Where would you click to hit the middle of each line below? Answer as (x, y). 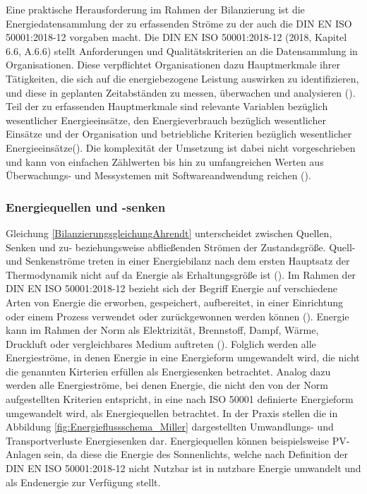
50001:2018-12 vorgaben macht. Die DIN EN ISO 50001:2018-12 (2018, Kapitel (176, 37)
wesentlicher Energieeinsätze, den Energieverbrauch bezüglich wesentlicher (166, 120)
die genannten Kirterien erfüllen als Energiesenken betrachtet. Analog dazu (168, 371)
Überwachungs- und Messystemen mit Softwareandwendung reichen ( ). (158, 175)
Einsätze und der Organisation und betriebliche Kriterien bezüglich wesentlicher (179, 134)
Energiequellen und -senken (86, 206)
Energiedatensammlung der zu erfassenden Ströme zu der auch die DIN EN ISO (179, 23)
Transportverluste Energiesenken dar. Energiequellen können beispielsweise (168, 440)
